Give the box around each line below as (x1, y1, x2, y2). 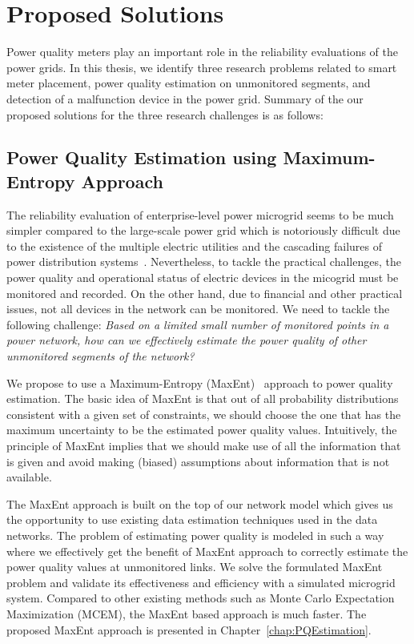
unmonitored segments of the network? (6, 348, 195, 364)
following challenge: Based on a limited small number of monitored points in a (6, 316, 389, 332)
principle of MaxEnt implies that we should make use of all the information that (6, 437, 401, 453)
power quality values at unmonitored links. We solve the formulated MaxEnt (6, 558, 383, 575)
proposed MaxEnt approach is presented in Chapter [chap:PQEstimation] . (6, 621, 372, 638)
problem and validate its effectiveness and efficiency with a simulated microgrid (6, 574, 396, 590)
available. (6, 469, 52, 485)
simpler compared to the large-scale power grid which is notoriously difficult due (6, 222, 400, 239)
